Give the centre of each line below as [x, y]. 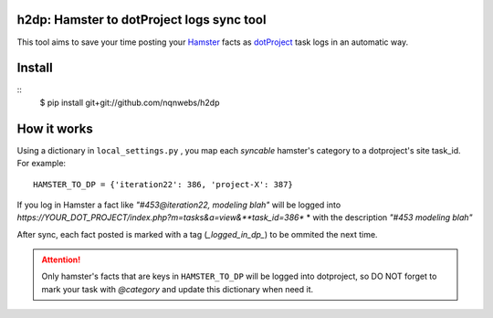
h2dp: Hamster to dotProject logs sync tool [142, 20]
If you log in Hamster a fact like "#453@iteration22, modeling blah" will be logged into [179, 205]
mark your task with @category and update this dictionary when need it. [178, 289]
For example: [42, 164]
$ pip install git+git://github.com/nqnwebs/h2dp [130, 102]
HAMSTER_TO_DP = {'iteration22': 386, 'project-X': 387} [163, 184]
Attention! [61, 260]
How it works [55, 128]
